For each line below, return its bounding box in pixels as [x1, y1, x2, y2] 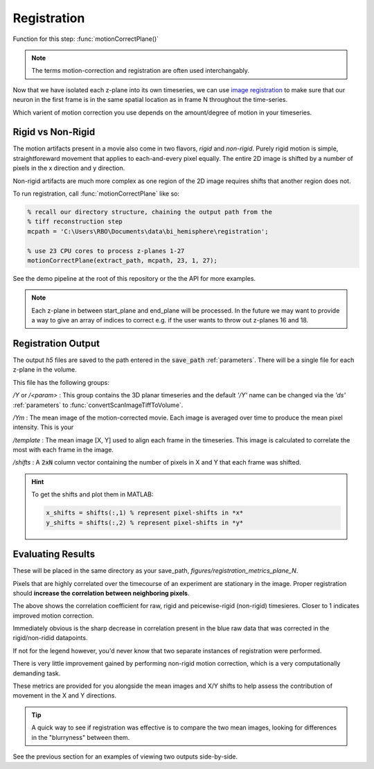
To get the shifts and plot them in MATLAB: [31, 490, 154, 499]
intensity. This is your [12, 423, 74, 431]
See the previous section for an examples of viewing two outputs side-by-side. [12, 752, 238, 761]
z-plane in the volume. [12, 365, 78, 374]
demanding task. [12, 669, 61, 677]
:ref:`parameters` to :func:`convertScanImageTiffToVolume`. [12, 401, 184, 409]
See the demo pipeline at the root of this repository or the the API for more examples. [12, 274, 256, 282]
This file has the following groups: [12, 378, 110, 386]
